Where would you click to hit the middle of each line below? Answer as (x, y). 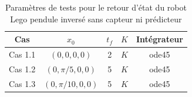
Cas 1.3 (22, 83)
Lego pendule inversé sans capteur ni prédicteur (96, 19)
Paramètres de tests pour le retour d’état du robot (96, 7)
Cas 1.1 (22, 54)
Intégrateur (159, 39)
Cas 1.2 (22, 68)
